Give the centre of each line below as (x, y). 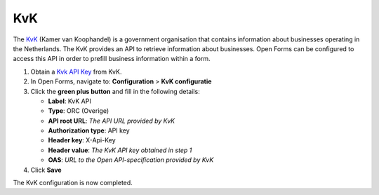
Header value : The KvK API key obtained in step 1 (120, 150)
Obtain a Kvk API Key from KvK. (76, 72)
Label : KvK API (69, 101)
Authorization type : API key (89, 130)
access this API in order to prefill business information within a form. (112, 59)
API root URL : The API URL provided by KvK (112, 121)
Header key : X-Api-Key (82, 140)
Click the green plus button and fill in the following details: (115, 91)
